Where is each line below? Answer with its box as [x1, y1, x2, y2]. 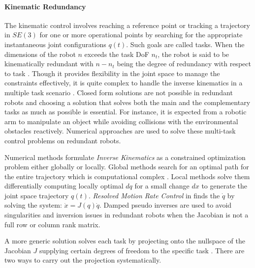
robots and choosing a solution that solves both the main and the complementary [4, 97, 251, 107]
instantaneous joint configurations [4, 39, 106, 49]
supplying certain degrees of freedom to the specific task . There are [39, 245, 245, 255]
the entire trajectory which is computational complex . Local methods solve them [4, 171, 250, 181]
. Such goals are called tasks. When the [126, 39, 245, 49]
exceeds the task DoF [84, 49, 149, 59]
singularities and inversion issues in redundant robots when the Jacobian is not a [4, 210, 249, 220]
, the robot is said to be [158, 49, 229, 59]
